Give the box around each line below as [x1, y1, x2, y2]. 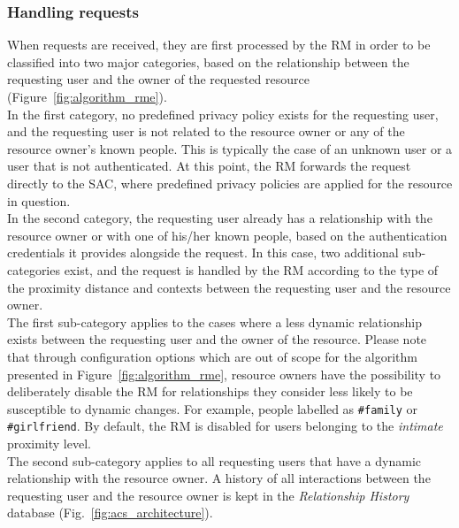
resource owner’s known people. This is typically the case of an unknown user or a [7, 139, 453, 157]
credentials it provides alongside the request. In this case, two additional [7, 243, 399, 262]
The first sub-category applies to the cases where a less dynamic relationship [7, 312, 422, 331]
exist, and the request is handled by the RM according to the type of [64, 260, 439, 279]
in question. [7, 191, 71, 210]
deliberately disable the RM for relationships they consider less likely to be [7, 382, 413, 401]
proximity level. [7, 434, 91, 452]
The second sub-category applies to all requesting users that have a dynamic [7, 451, 421, 470]
